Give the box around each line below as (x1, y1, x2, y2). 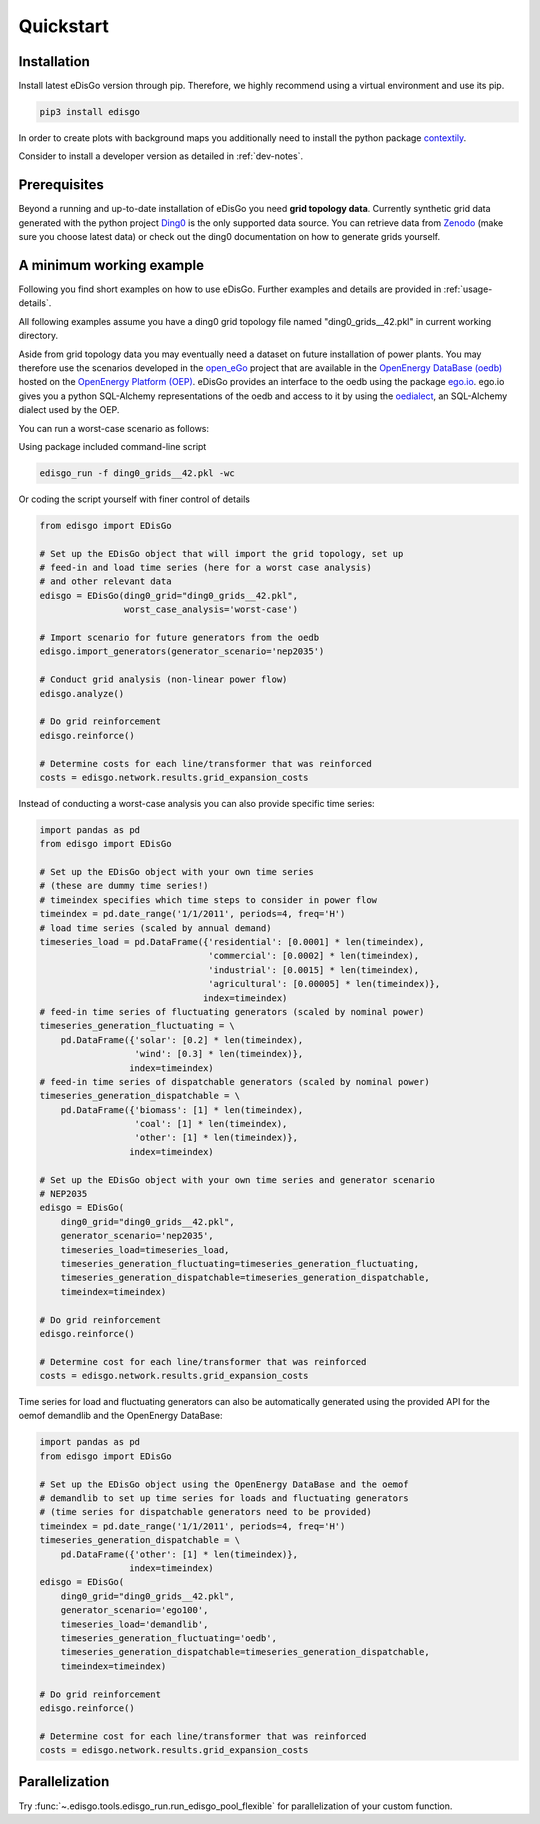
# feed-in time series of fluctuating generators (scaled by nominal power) (39, 1006, 425, 1017)
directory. (18, 330, 59, 342)
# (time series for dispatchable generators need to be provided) (39, 1506, 372, 1518)
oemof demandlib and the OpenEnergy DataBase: (18, 1410, 223, 1422)
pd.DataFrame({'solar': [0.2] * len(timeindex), (60, 1034, 304, 1045)
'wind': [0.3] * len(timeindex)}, (134, 1048, 304, 1060)
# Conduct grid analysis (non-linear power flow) (39, 674, 288, 685)
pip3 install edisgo (39, 106, 140, 118)
